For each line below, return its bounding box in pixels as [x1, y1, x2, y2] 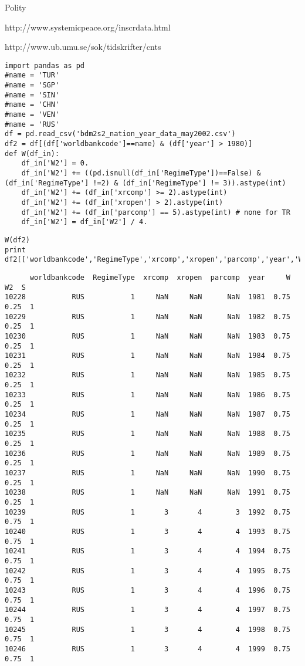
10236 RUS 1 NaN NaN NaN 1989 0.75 [5, 449, 290, 458]
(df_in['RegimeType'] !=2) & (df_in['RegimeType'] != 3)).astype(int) [5, 178, 286, 187]
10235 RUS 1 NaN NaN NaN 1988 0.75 [5, 430, 290, 438]
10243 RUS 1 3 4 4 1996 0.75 [5, 586, 290, 594]
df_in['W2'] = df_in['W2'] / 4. [21, 218, 148, 226]
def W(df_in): [5, 149, 60, 158]
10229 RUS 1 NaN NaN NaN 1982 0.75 [5, 312, 290, 321]
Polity [5, 1, 26, 13]
